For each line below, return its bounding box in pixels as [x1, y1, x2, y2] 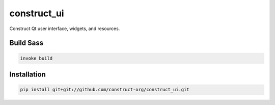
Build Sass [9, 39, 44, 47]
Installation [9, 70, 46, 78]
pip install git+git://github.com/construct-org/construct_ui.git [20, 87, 189, 93]
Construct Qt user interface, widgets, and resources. [9, 25, 120, 32]
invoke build [20, 55, 53, 61]
